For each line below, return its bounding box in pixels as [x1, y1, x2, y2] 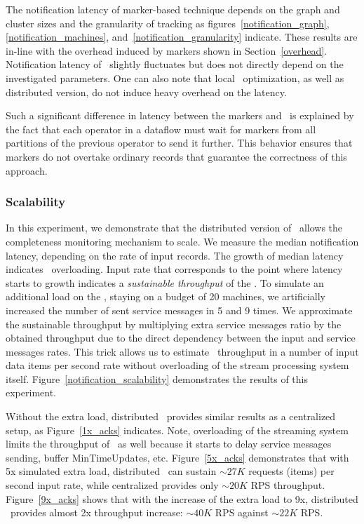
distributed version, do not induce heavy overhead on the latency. [6, 84, 287, 99]
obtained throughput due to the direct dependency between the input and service [6, 330, 356, 345]
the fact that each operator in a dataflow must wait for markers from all [6, 121, 316, 136]
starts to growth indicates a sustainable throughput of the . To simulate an [6, 275, 324, 290]
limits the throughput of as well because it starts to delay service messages [6, 436, 332, 451]
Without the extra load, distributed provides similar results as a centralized [6, 409, 336, 424]
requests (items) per [248, 464, 335, 478]
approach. [6, 163, 48, 177]
